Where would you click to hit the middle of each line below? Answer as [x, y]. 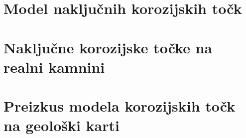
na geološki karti [61, 125]
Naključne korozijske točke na [108, 47]
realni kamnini [54, 67]
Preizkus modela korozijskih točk [120, 106]
